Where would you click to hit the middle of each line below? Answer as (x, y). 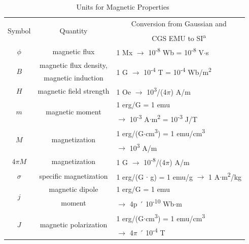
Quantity (74, 31)
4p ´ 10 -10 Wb (152, 203)
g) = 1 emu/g (172, 176)
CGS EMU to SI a (179, 37)
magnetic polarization (74, 224)
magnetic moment (74, 112)
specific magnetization (74, 175)
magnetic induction (74, 77)
